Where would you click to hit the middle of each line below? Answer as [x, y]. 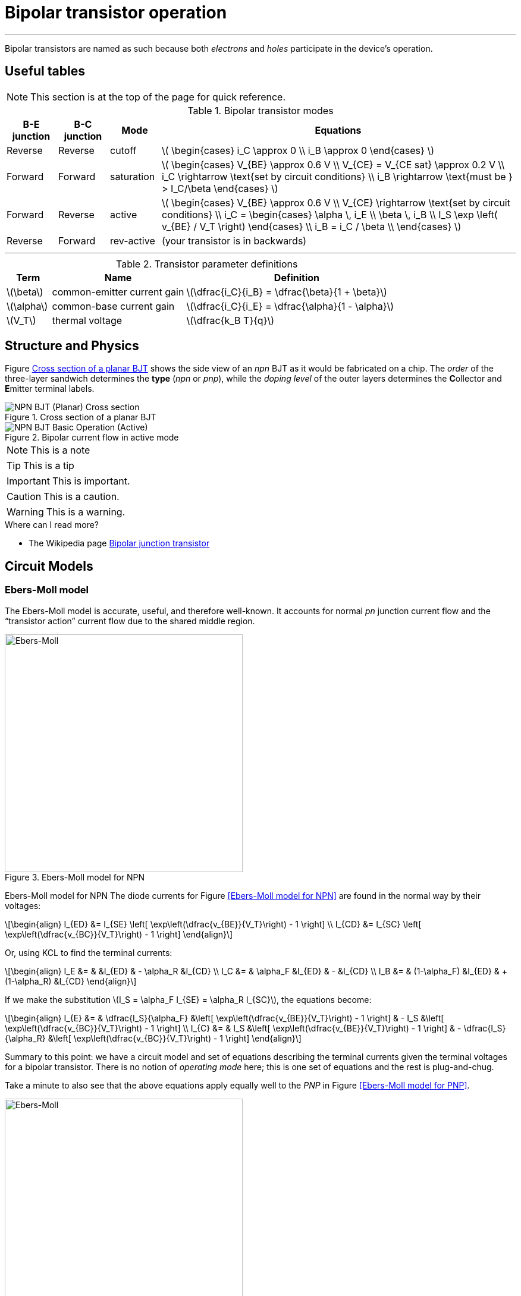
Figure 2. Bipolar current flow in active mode [92, 438]
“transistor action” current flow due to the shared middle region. [130, 621]
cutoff [123, 150]
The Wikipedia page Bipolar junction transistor [119, 543]
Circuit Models [49, 566]
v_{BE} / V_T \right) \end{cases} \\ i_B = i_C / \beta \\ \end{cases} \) [312, 226]
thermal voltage [87, 320]
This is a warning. [86, 512]
